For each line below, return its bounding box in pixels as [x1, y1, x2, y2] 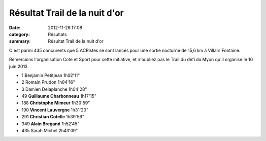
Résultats [48, 31, 67, 37]
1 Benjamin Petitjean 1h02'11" [21, 72, 80, 78]
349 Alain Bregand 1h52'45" [21, 121, 80, 127]
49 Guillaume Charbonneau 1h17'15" [21, 93, 97, 99]
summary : [9, 38, 31, 44]
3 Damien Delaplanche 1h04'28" [21, 86, 87, 92]
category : [9, 31, 30, 37]
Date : [9, 25, 21, 31]
